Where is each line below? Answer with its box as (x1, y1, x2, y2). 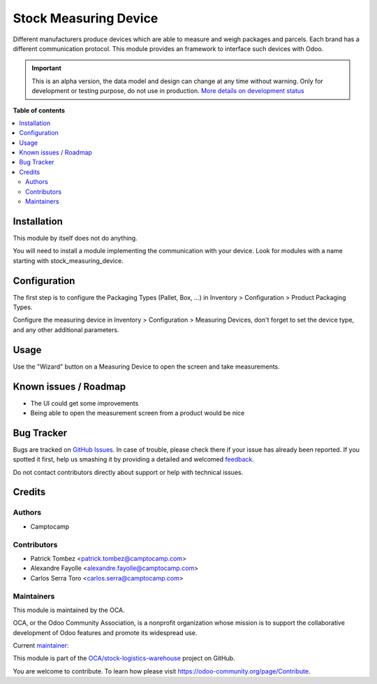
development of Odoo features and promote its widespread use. (13, 628, 198, 636)
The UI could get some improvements (30, 399, 139, 407)
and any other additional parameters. (13, 325, 119, 334)
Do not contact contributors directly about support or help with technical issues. (13, 468, 244, 476)
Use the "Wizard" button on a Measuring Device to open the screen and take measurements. (13, 362, 281, 371)
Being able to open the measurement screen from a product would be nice (30, 408, 245, 417)
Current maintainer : (13, 641, 69, 650)
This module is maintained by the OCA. (13, 606, 125, 614)
